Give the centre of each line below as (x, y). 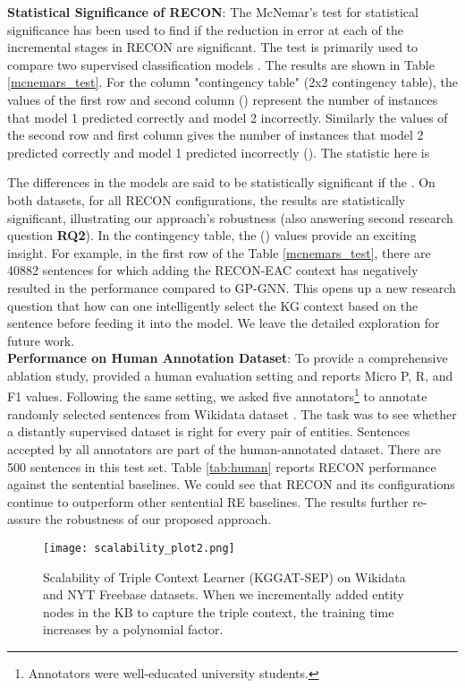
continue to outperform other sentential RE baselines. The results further (208, 501)
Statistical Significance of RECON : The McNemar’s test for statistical (213, 12)
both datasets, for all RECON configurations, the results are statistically (207, 199)
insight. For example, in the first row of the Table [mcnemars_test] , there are (219, 252)
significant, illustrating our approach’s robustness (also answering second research (230, 217)
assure (24, 519)
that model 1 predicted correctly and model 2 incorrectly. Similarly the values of (228, 117)
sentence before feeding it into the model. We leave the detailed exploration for (224, 323)
